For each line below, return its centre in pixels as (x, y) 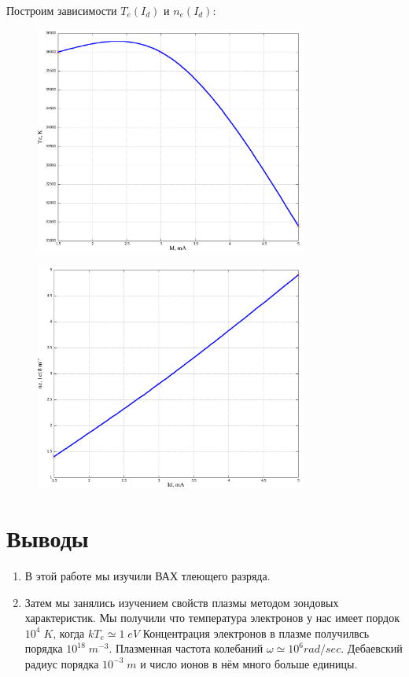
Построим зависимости (62, 10)
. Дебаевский (372, 648)
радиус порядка (62, 663)
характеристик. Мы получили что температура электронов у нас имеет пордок (212, 618)
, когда (69, 633)
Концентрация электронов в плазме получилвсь (256, 633)
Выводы (48, 538)
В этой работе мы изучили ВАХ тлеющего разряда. (147, 575)
